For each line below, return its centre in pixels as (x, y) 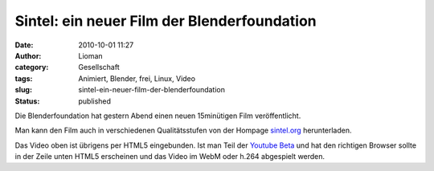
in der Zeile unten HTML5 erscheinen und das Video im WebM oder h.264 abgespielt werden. (170, 157)
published (95, 101)
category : (32, 67)
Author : (28, 55)
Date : (24, 45)
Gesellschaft (99, 67)
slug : (23, 90)
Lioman (91, 55)
